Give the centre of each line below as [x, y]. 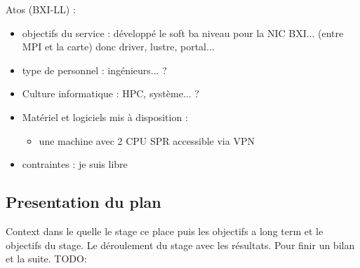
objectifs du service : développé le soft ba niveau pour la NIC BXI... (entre [183, 33]
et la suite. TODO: [46, 259]
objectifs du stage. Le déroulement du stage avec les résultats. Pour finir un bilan [180, 245]
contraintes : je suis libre [75, 164]
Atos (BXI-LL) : [41, 9]
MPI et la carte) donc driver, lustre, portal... [118, 47]
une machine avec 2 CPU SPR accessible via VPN [147, 140]
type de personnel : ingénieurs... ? [94, 70]
